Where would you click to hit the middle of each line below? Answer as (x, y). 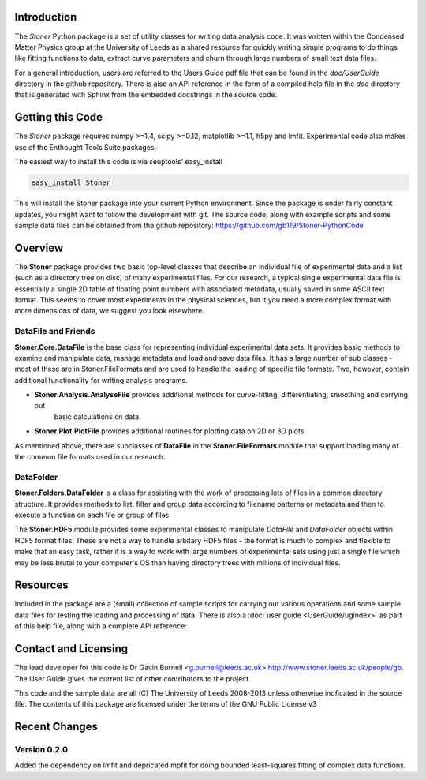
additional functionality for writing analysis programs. (101, 380)
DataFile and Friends (55, 332)
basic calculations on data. (97, 416)
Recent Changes (56, 727)
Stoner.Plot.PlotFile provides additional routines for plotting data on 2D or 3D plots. (170, 431)
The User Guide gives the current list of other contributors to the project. (133, 678)
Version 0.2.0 (41, 750)
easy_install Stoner (71, 183)
